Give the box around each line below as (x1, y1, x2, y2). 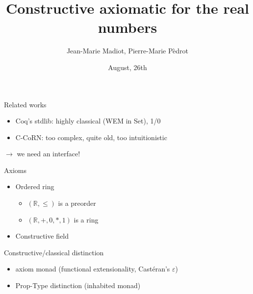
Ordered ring (15, 181, 54, 192)
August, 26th (108, 62, 147, 72)
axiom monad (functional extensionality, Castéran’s (15, 264, 170, 274)
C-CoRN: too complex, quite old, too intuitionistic (15, 132, 167, 142)
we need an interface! (17, 148, 80, 159)
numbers (98, 17, 157, 37)
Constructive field (15, 231, 69, 241)
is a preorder (58, 198, 96, 208)
